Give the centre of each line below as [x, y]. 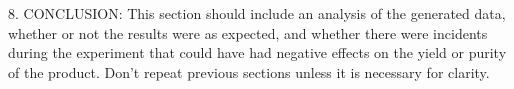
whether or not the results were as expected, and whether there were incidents [248, 32]
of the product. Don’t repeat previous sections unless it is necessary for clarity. [249, 71]
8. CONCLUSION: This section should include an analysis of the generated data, [257, 13]
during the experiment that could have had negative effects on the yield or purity [257, 52]
